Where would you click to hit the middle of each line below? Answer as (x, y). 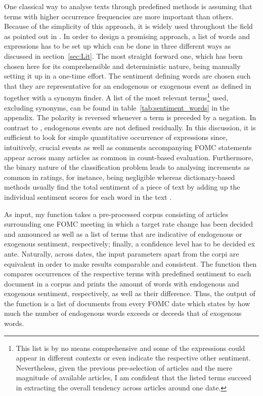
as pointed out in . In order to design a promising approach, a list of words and (127, 36)
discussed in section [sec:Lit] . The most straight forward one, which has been (123, 56)
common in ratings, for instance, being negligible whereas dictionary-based (120, 177)
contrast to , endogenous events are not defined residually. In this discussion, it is (130, 127)
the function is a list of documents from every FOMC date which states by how (127, 303)
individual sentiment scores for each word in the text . (88, 196)
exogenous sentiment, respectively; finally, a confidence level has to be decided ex (130, 244)
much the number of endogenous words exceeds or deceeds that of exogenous (123, 313)
